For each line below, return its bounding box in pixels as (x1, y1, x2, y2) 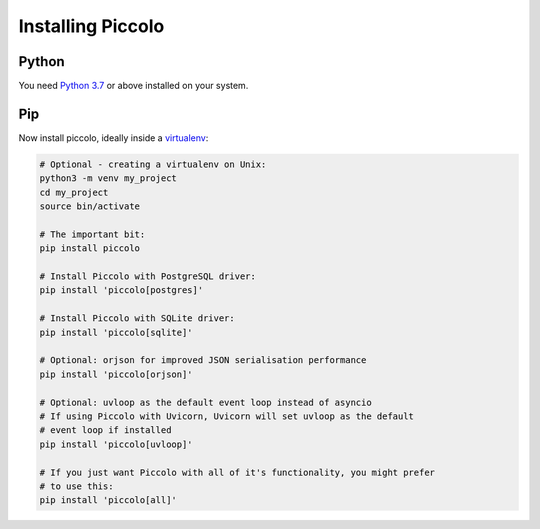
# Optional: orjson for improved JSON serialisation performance (39, 355, 367, 366)
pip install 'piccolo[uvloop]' (39, 438, 194, 450)
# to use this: (39, 480, 114, 492)
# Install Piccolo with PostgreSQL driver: (39, 271, 257, 282)
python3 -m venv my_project (39, 173, 177, 184)
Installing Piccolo (18, 15, 165, 37)
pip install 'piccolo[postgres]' (39, 285, 204, 296)
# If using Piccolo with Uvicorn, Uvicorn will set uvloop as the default (39, 410, 415, 422)
